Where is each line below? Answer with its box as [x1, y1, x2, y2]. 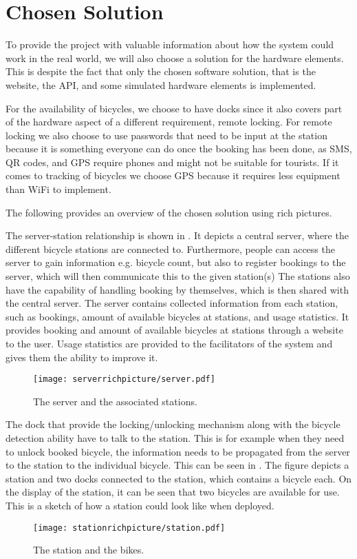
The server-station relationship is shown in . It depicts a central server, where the [6, 228, 349, 243]
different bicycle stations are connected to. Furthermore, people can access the [6, 241, 335, 256]
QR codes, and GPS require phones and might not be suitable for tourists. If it [6, 154, 339, 169]
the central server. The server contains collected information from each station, [6, 296, 338, 310]
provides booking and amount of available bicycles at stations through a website [6, 323, 343, 337]
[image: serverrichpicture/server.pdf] [33, 374, 215, 385]
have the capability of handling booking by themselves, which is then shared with [6, 282, 349, 296]
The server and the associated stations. [33, 394, 197, 408]
